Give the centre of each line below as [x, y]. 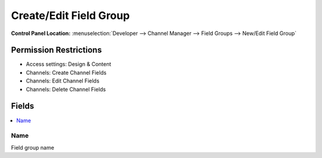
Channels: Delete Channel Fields [66, 89]
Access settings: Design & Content [69, 64]
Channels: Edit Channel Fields [63, 81]
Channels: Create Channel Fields [66, 72]
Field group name [33, 147]
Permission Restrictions [56, 50]
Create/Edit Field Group [70, 15]
